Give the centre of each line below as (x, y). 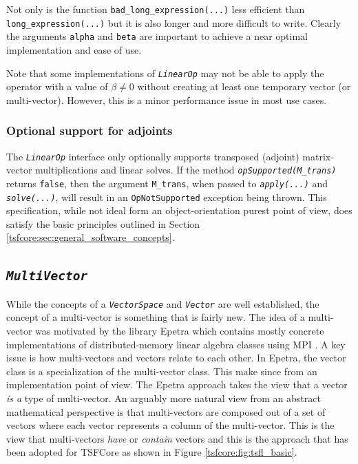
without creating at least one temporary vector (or (244, 86)
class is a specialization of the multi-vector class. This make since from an (162, 371)
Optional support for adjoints (89, 130)
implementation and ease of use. (74, 49)
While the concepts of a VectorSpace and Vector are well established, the (163, 303)
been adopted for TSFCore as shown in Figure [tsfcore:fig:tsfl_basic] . (152, 452)
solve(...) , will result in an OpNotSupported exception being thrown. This (167, 197)
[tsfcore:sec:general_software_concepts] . (91, 237)
